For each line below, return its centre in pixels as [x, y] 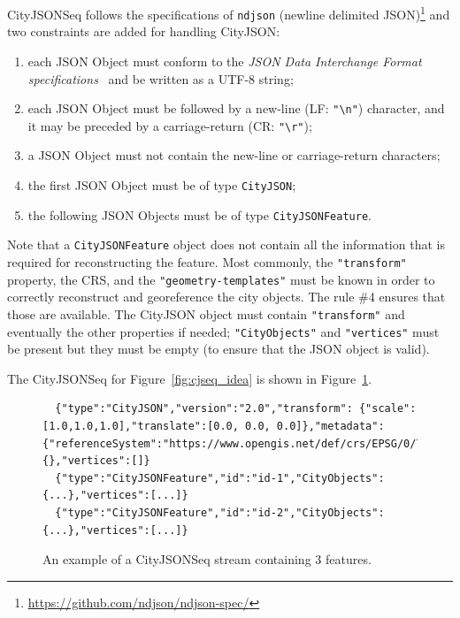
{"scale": [387, 409]
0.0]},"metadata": [330, 426]
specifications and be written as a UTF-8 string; [161, 78]
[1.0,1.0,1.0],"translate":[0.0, [141, 426]
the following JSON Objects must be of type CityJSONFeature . [199, 214]
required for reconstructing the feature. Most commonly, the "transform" [207, 261]
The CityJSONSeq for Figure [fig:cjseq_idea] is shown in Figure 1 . [190, 378]
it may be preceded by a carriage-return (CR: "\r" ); [170, 125]
